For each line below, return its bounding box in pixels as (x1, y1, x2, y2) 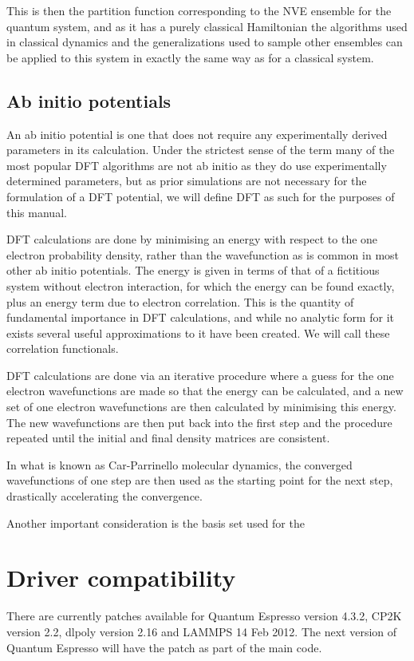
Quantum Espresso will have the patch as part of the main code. (6, 639, 322, 655)
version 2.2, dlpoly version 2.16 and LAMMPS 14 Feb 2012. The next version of (6, 623, 397, 639)
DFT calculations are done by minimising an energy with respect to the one (6, 231, 378, 247)
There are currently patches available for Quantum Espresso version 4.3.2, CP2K (6, 608, 402, 624)
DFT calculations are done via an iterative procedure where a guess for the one (6, 366, 394, 383)
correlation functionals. (6, 340, 119, 357)
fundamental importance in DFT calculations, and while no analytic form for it (6, 309, 394, 326)
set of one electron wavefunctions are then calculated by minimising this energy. (6, 398, 396, 415)
